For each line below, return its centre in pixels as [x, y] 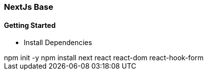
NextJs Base [29, 7]
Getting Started [30, 25]
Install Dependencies [58, 43]
